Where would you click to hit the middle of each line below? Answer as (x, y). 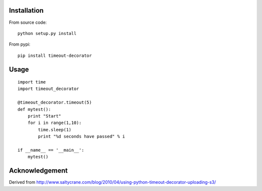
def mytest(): (34, 109)
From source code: (28, 22)
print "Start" (44, 116)
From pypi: (20, 44)
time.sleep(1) (55, 130)
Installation (26, 10)
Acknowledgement (38, 171)
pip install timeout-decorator (55, 55)
